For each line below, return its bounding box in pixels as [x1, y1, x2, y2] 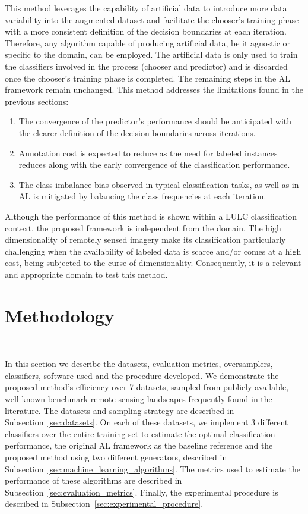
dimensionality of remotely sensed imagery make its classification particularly [5, 233, 286, 246]
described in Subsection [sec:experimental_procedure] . [5, 497, 204, 510]
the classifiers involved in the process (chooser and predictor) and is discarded [5, 59, 288, 72]
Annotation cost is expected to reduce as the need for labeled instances [18, 146, 278, 159]
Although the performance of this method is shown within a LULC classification [5, 209, 297, 222]
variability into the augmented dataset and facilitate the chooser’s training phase [5, 13, 299, 26]
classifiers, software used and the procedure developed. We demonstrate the [5, 369, 279, 381]
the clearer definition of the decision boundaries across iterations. [18, 126, 256, 139]
